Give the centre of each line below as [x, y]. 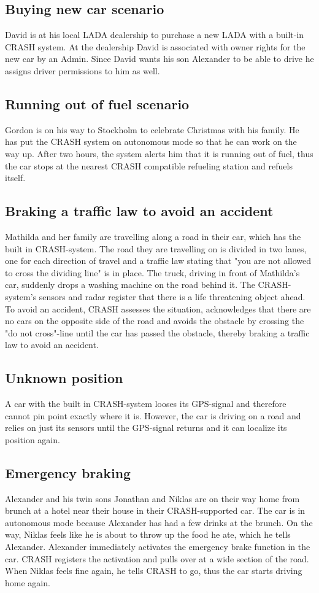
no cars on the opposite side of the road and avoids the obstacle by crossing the [155, 321]
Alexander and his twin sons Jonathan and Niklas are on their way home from [152, 498]
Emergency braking [68, 472]
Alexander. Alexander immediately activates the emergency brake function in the [158, 547]
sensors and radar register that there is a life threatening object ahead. [172, 296]
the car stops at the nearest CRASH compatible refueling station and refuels [149, 165]
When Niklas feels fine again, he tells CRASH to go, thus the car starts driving [154, 571]
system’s [21, 296]
